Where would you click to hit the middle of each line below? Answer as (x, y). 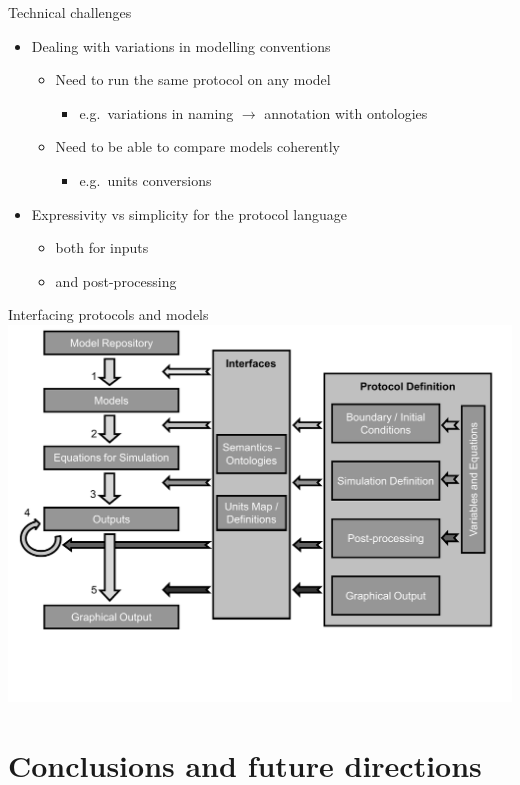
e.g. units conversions (145, 179)
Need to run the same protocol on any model (193, 79)
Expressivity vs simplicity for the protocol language (189, 213)
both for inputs (102, 247)
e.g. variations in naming (156, 112)
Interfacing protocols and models (108, 314)
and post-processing (116, 280)
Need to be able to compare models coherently (197, 146)
